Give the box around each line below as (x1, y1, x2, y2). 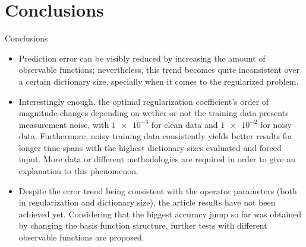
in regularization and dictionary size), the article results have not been (18, 196, 276, 208)
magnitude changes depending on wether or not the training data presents (18, 107, 289, 119)
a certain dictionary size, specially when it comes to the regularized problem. (18, 75, 299, 87)
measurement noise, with (18, 118, 109, 130)
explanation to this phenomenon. (18, 165, 138, 177)
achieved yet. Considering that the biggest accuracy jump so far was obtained (18, 207, 302, 220)
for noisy (260, 118, 292, 130)
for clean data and (151, 118, 218, 130)
